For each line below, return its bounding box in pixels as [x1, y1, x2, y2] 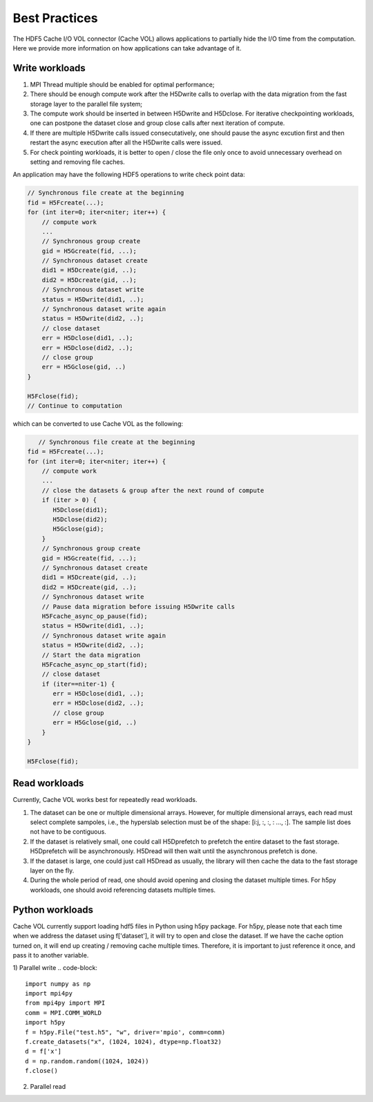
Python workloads [12, 904, 93, 915]
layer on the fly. [30, 866, 75, 875]
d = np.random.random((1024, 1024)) [25, 1057, 149, 1065]
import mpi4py [25, 989, 73, 998]
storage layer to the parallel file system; [30, 100, 143, 108]
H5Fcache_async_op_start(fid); [41, 660, 148, 669]
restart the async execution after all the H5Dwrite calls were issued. [30, 138, 222, 147]
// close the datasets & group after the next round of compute [41, 486, 265, 494]
